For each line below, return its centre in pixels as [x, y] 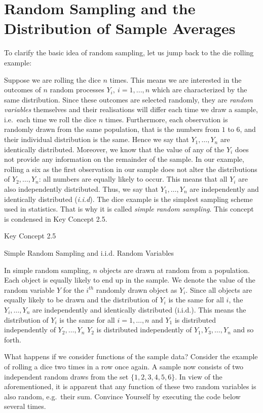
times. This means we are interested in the [176, 79]
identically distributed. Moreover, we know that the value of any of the [114, 149]
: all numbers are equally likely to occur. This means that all [133, 179]
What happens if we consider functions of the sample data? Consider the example [131, 356]
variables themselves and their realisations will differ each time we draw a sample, [131, 109]
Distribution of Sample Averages [120, 28]
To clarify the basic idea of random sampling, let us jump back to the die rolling [129, 53]
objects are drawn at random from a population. [175, 270]
